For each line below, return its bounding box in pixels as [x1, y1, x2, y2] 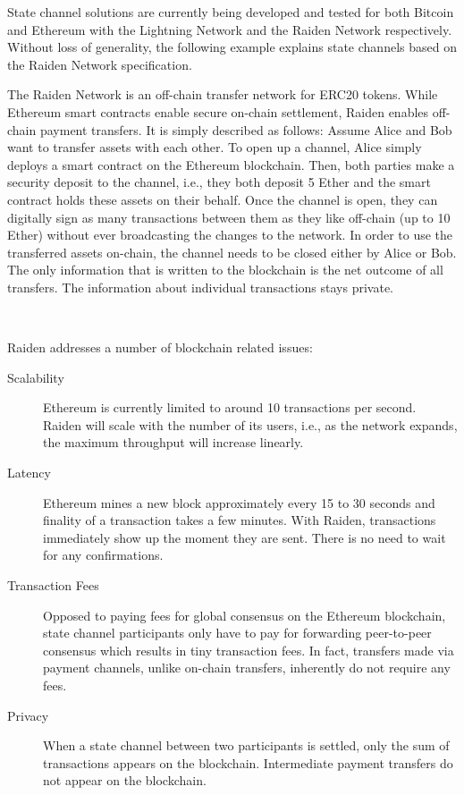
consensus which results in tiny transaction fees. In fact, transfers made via [43, 640, 454, 659]
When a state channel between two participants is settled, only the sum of [43, 736, 450, 755]
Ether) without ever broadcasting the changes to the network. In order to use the [7, 225, 453, 244]
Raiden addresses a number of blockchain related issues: [7, 338, 313, 357]
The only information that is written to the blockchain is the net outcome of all [7, 260, 443, 279]
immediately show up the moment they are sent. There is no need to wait [43, 528, 446, 546]
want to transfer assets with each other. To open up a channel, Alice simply [7, 138, 422, 156]
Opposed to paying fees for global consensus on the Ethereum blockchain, [43, 605, 446, 624]
